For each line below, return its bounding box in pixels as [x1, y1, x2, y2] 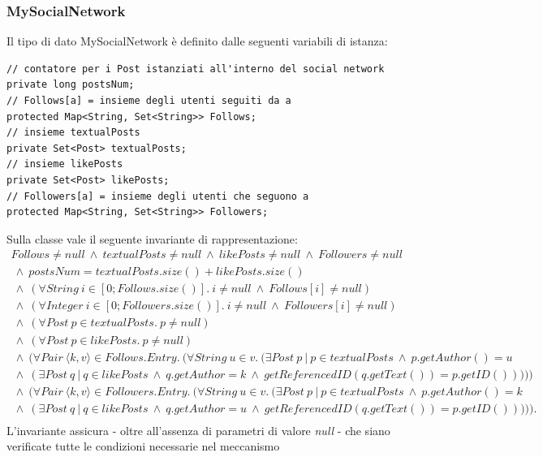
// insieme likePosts [6, 158, 123, 170]
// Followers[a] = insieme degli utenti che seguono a [6, 190, 309, 202]
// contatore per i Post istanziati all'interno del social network [6, 63, 385, 75]
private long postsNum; [6, 79, 135, 91]
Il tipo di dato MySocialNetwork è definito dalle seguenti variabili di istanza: [6, 32, 388, 50]
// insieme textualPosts [6, 127, 140, 139]
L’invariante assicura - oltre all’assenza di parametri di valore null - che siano [6, 421, 390, 438]
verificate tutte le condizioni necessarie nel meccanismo [6, 438, 280, 455]
